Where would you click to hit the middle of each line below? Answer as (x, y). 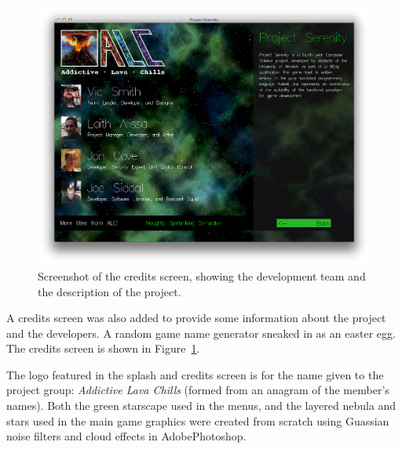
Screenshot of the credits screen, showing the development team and (202, 275)
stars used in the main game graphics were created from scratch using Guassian (198, 420)
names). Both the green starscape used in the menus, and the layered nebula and (201, 406)
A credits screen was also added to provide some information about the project (196, 318)
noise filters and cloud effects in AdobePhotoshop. (126, 436)
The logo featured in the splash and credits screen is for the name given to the (195, 374)
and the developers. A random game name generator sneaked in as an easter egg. (201, 333)
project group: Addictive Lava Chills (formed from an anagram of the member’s (198, 390)
